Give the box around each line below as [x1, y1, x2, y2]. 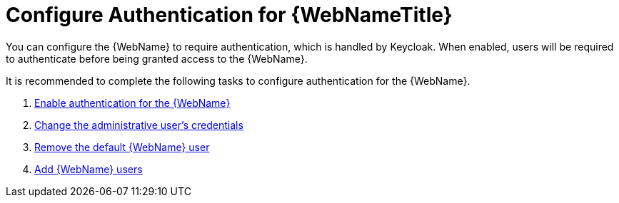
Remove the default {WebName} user [34, 140, 210, 153]
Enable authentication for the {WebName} [34, 96, 231, 109]
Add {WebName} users [34, 162, 143, 175]
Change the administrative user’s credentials [34, 118, 243, 131]
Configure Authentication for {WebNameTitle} [6, 3, 453, 27]
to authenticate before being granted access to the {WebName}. [6, 52, 308, 65]
